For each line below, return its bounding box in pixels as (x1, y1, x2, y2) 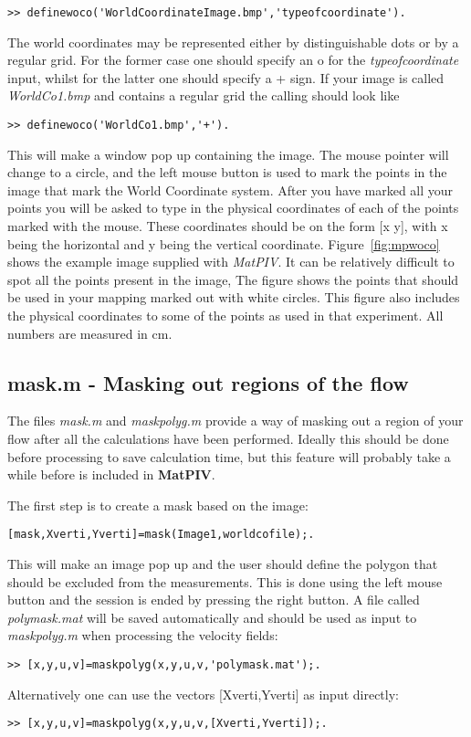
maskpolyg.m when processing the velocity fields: (7, 626, 278, 645)
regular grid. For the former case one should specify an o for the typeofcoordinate (7, 50, 459, 69)
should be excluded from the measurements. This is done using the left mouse (7, 572, 443, 591)
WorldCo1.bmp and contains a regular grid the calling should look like (7, 86, 400, 105)
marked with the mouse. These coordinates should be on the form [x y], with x (7, 216, 448, 236)
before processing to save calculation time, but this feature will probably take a (7, 447, 451, 466)
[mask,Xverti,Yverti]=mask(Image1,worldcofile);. (7, 528, 315, 542)
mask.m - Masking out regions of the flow (7, 368, 409, 396)
